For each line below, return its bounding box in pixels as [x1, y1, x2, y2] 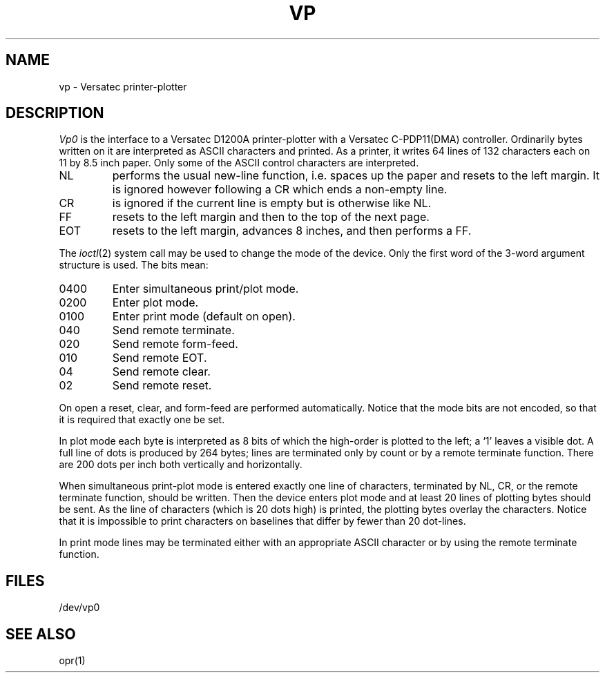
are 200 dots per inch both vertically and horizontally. [59, 458, 302, 471]
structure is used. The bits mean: [59, 259, 209, 271]
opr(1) [59, 655, 86, 667]
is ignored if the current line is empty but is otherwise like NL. [112, 196, 432, 211]
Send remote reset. [112, 378, 212, 393]
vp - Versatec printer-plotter [59, 80, 187, 93]
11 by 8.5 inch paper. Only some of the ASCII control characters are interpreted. [59, 157, 419, 169]
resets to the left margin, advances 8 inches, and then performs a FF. [112, 224, 472, 238]
